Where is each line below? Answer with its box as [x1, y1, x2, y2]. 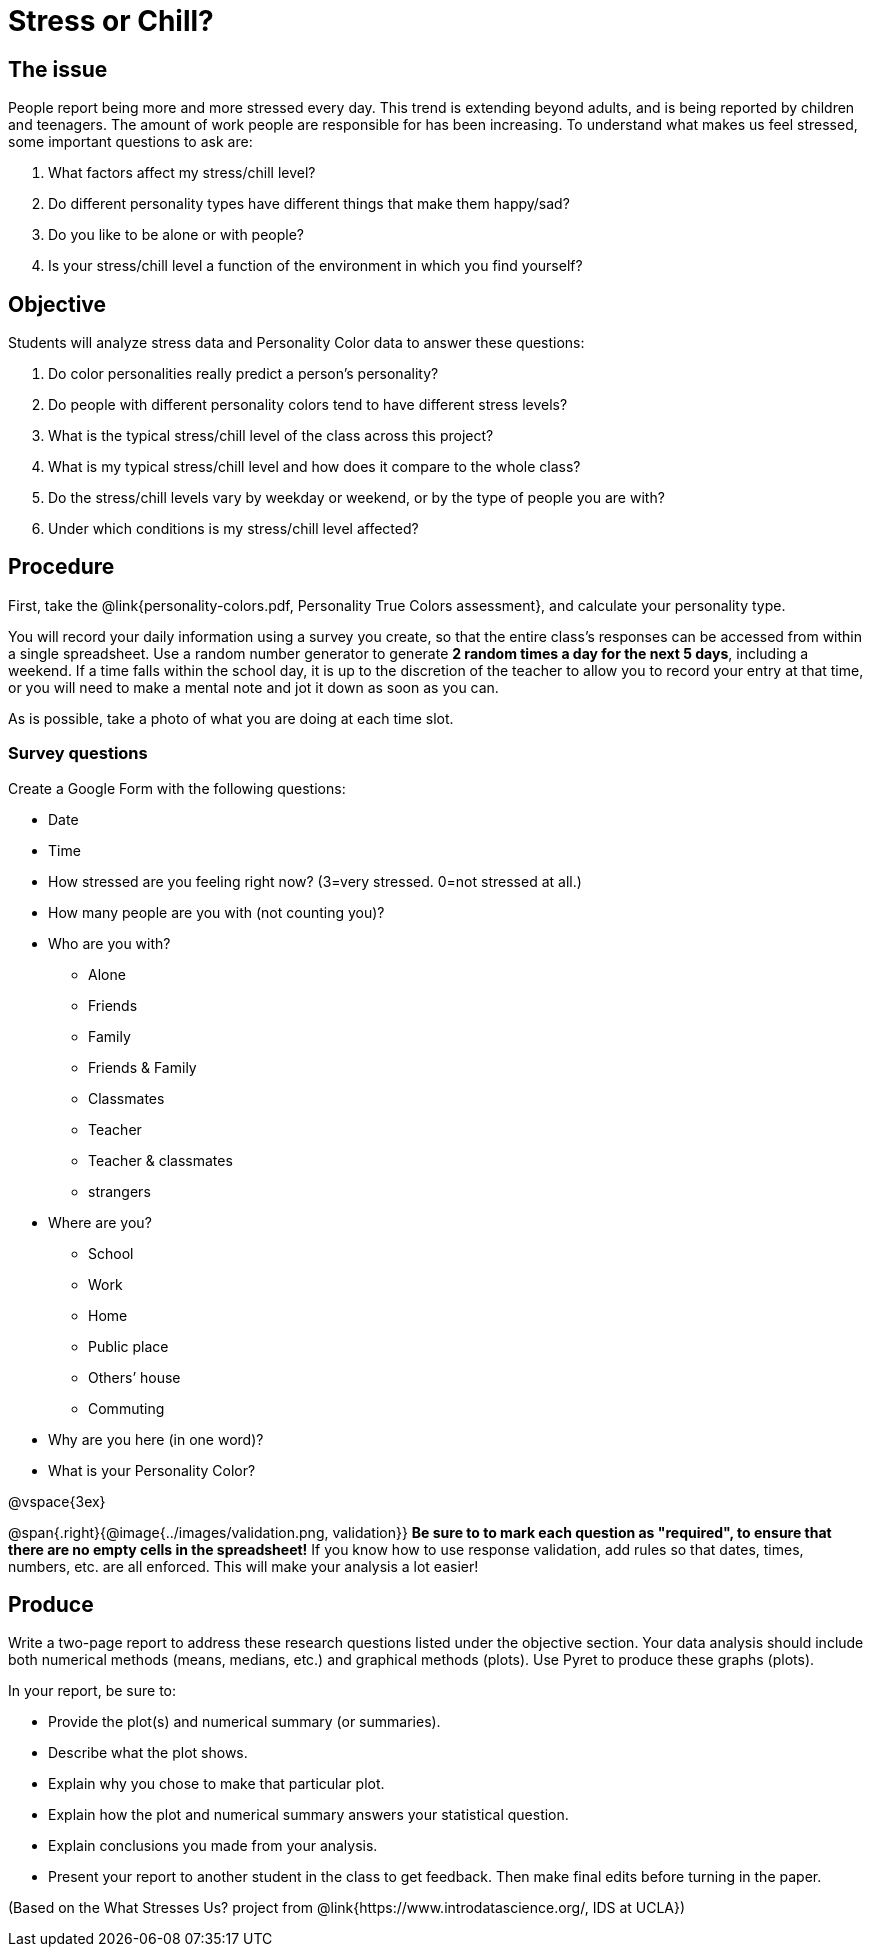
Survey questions [8, 743, 148, 764]
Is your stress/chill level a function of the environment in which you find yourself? [48, 257, 583, 275]
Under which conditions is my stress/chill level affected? [48, 520, 419, 538]
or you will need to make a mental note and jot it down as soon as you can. [8, 678, 499, 696]
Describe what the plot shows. [48, 1744, 248, 1762]
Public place [88, 1337, 169, 1355]
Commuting [88, 1399, 165, 1417]
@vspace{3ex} [8, 1492, 106, 1510]
